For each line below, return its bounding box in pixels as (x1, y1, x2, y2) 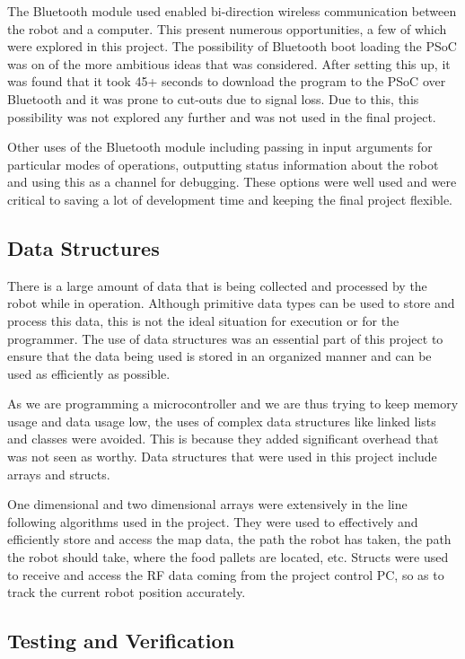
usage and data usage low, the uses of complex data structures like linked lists (7, 411, 436, 430)
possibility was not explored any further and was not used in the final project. (7, 107, 436, 126)
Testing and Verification (7, 627, 235, 655)
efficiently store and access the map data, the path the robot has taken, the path (7, 530, 452, 549)
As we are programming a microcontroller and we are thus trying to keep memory (7, 394, 459, 413)
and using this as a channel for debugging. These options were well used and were (7, 172, 457, 191)
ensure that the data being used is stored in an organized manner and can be (7, 347, 432, 365)
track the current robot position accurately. (7, 583, 246, 602)
